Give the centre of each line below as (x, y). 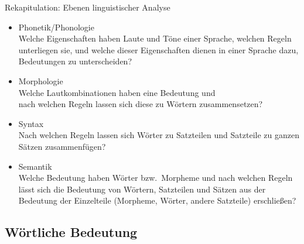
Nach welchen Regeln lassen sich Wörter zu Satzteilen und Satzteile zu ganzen (159, 135)
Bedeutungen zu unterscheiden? (75, 61)
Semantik (35, 166)
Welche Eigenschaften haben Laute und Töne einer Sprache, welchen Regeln (155, 38)
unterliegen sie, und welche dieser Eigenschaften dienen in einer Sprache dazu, (158, 49)
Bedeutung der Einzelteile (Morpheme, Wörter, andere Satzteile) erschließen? (157, 200)
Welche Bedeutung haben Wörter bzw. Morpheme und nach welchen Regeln (156, 178)
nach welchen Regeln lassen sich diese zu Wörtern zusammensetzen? (141, 104)
